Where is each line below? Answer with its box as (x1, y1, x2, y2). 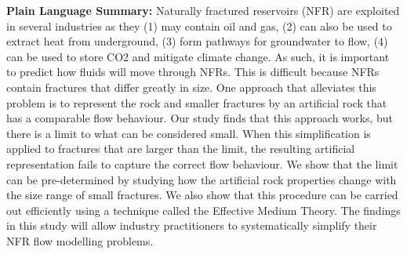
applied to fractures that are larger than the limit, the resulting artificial (6, 140, 355, 157)
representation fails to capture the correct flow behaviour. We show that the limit (6, 155, 398, 172)
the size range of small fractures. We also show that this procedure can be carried (6, 187, 398, 203)
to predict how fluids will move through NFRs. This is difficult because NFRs (6, 63, 380, 80)
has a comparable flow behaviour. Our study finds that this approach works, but (6, 110, 393, 126)
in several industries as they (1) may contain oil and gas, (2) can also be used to (6, 17, 392, 34)
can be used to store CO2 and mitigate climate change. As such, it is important (6, 48, 390, 64)
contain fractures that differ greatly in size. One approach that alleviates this (6, 78, 376, 95)
